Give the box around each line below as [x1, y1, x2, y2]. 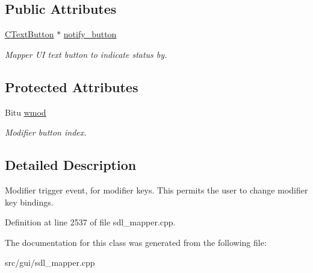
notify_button [63, 28, 117, 40]
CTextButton [5, 28, 54, 40]
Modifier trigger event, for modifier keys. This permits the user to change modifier [5, 183, 308, 196]
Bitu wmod [5, 105, 46, 118]
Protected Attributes [5, 77, 138, 96]
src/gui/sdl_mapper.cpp [5, 256, 95, 269]
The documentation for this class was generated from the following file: [5, 236, 267, 248]
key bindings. [5, 195, 54, 208]
